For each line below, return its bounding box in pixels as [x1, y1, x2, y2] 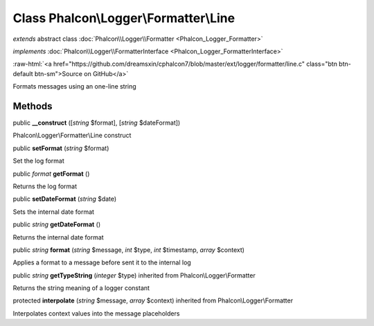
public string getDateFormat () [12, 220, 101, 228]
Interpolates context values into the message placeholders [12, 309, 180, 318]
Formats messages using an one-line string [12, 82, 136, 91]
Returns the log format [12, 182, 78, 190]
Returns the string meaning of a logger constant [12, 284, 150, 292]
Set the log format [12, 156, 65, 165]
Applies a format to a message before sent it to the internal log [12, 258, 192, 266]
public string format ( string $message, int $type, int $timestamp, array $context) [12, 246, 245, 254]
